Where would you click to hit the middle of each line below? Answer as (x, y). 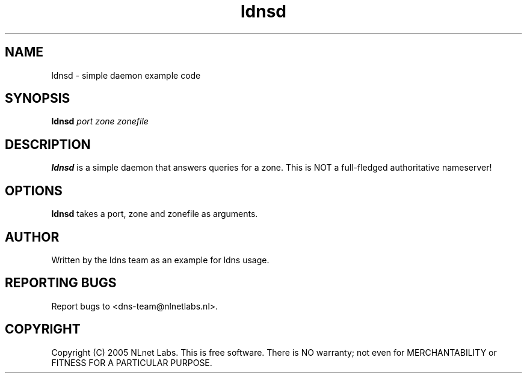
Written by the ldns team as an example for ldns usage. (160, 260)
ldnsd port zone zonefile (100, 121)
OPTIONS (34, 191)
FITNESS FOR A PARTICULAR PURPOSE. (132, 362)
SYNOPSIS (38, 99)
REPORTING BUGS (61, 283)
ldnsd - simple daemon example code (126, 75)
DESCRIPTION (48, 144)
